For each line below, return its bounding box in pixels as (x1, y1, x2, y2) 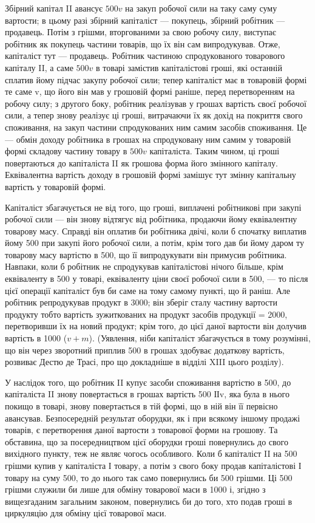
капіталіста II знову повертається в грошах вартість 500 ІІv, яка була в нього (5, 388, 290, 400)
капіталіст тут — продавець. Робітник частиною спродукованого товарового (5, 49, 285, 62)
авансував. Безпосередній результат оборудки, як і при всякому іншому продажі (5, 411, 300, 424)
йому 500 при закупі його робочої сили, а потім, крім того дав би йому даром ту (5, 236, 305, 249)
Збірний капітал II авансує (5, 2, 103, 14)
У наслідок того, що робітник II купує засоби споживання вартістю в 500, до (5, 375, 291, 388)
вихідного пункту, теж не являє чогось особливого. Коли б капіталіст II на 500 (5, 447, 297, 460)
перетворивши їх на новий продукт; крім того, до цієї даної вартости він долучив (5, 320, 307, 332)
